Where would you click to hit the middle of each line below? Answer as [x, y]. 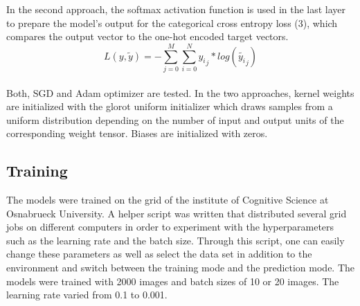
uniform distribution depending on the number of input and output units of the [175, 119]
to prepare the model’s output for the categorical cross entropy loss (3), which [172, 22]
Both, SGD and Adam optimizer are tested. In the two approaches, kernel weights [180, 92]
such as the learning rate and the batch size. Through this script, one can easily [175, 240]
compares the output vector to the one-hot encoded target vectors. [147, 36]
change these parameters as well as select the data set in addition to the [159, 254]
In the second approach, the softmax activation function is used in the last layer [176, 9]
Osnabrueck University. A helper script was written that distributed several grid [177, 213]
